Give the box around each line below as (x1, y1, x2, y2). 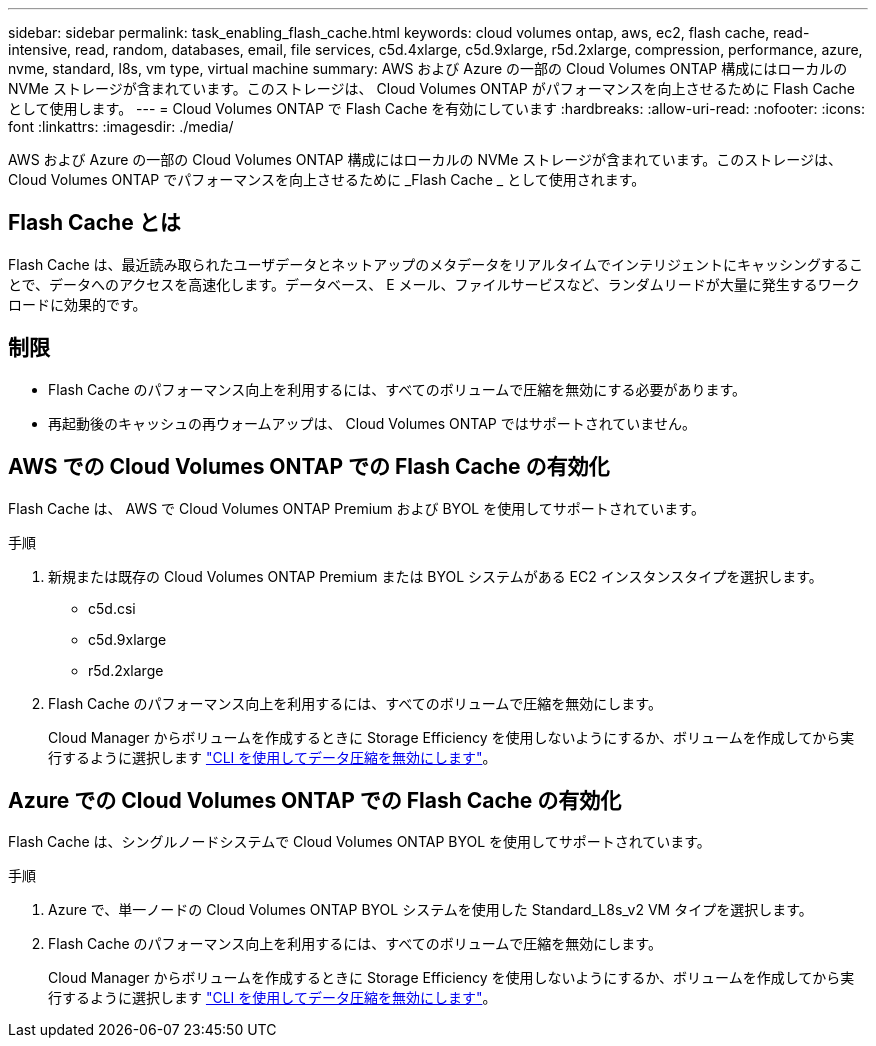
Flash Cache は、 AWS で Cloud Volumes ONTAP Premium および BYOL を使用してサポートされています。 (8, 499, 705, 517)
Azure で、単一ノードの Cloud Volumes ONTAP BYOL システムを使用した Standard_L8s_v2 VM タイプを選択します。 (48, 901, 813, 919)
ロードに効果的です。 (8, 295, 147, 313)
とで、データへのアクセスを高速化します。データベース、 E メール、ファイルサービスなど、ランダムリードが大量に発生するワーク (8, 275, 860, 293)
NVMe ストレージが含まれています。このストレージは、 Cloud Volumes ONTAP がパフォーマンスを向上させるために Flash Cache (8, 80, 856, 97)
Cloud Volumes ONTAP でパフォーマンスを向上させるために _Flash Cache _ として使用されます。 (8, 171, 646, 188)
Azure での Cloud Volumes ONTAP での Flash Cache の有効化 (8, 787, 622, 813)
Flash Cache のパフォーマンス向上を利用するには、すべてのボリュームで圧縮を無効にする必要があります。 (48, 380, 747, 398)
